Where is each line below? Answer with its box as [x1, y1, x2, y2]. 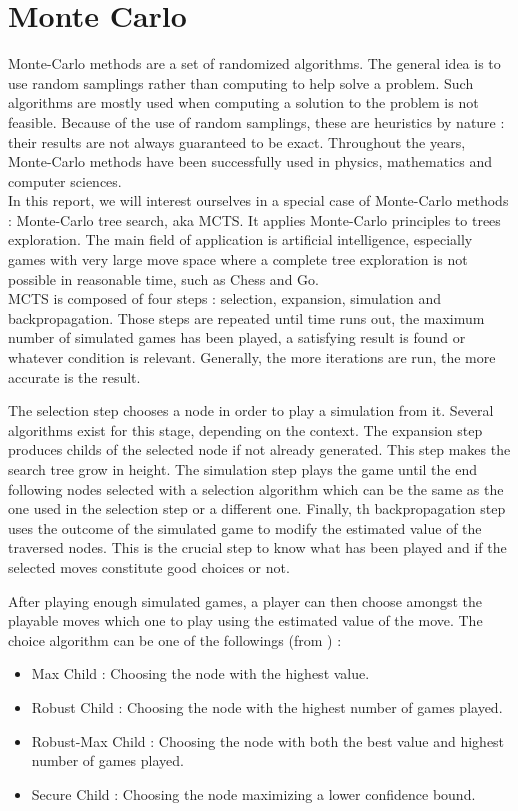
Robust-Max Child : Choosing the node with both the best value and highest [31, 730, 505, 751]
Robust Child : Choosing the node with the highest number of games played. [31, 696, 503, 717]
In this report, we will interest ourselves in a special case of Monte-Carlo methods [8, 190, 509, 211]
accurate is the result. [8, 366, 141, 387]
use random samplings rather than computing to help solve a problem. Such [8, 72, 474, 93]
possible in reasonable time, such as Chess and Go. [8, 268, 319, 289]
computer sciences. [8, 170, 122, 191]
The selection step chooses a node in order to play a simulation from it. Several [8, 400, 494, 421]
